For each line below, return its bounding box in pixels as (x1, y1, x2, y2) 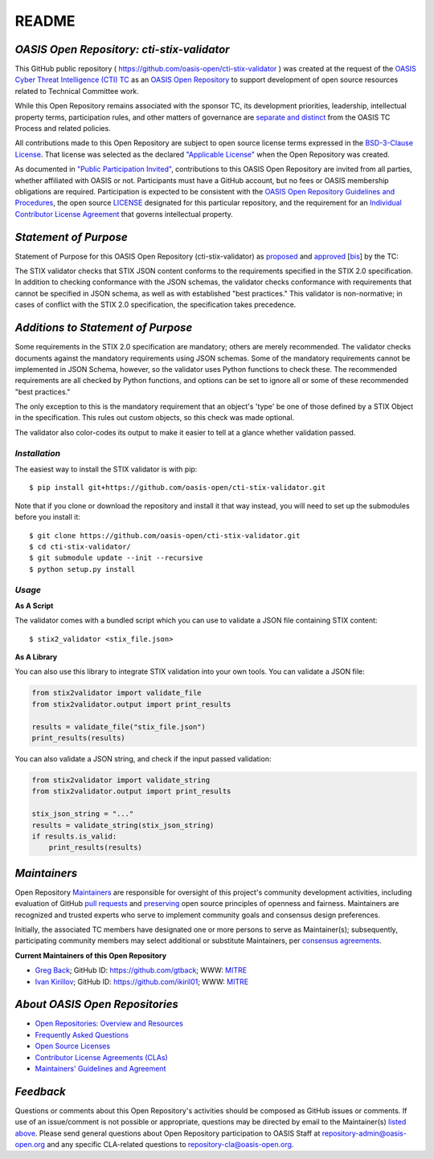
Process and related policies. (14, 124, 112, 133)
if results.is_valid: (31, 831, 117, 841)
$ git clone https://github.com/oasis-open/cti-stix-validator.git (29, 531, 301, 540)
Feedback (14, 1084, 66, 1098)
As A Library (14, 652, 58, 662)
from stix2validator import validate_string (31, 775, 211, 785)
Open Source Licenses (35, 1041, 111, 1051)
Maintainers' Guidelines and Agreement (35, 1064, 166, 1073)
